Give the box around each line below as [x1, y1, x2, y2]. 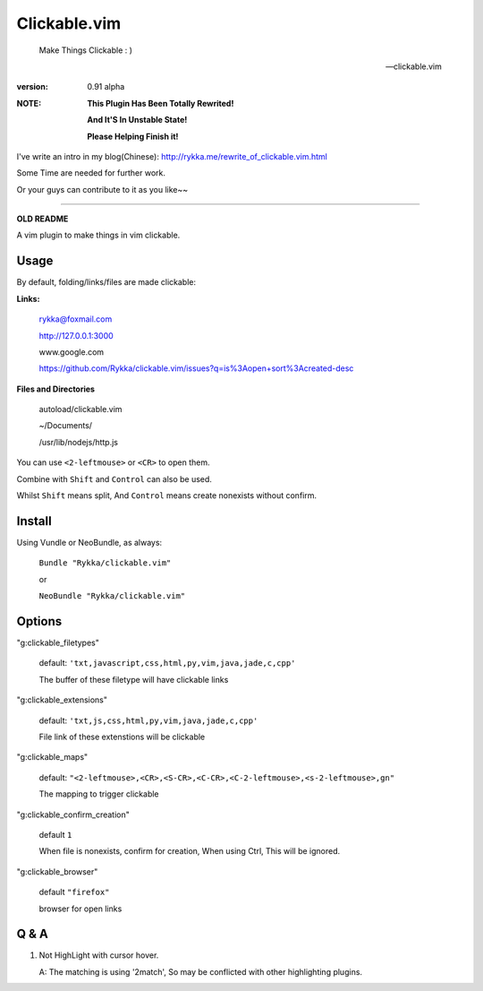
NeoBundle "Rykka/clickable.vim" [38, 591, 186, 601]
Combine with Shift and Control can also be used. [16, 473, 212, 484]
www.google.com [38, 346, 105, 358]
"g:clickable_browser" [16, 866, 98, 877]
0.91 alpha [87, 82, 125, 92]
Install [16, 513, 53, 529]
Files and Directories [16, 383, 96, 394]
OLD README [16, 213, 69, 224]
